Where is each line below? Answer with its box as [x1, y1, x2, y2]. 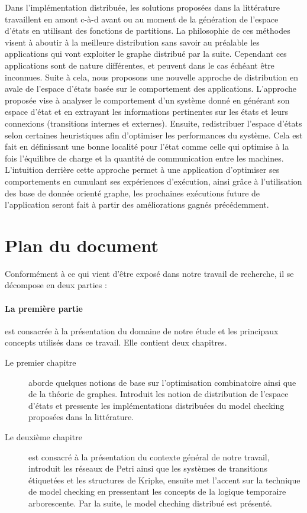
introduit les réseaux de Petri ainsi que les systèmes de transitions [28, 462, 267, 475]
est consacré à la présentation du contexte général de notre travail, [28, 450, 270, 463]
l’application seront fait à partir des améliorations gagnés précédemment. [5, 198, 269, 211]
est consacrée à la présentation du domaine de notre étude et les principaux [5, 324, 279, 337]
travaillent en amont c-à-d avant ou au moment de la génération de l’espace [5, 12, 279, 25]
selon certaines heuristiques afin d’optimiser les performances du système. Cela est [5, 128, 303, 141]
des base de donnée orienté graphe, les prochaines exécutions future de [5, 186, 260, 199]
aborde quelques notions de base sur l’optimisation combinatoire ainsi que [28, 376, 296, 388]
